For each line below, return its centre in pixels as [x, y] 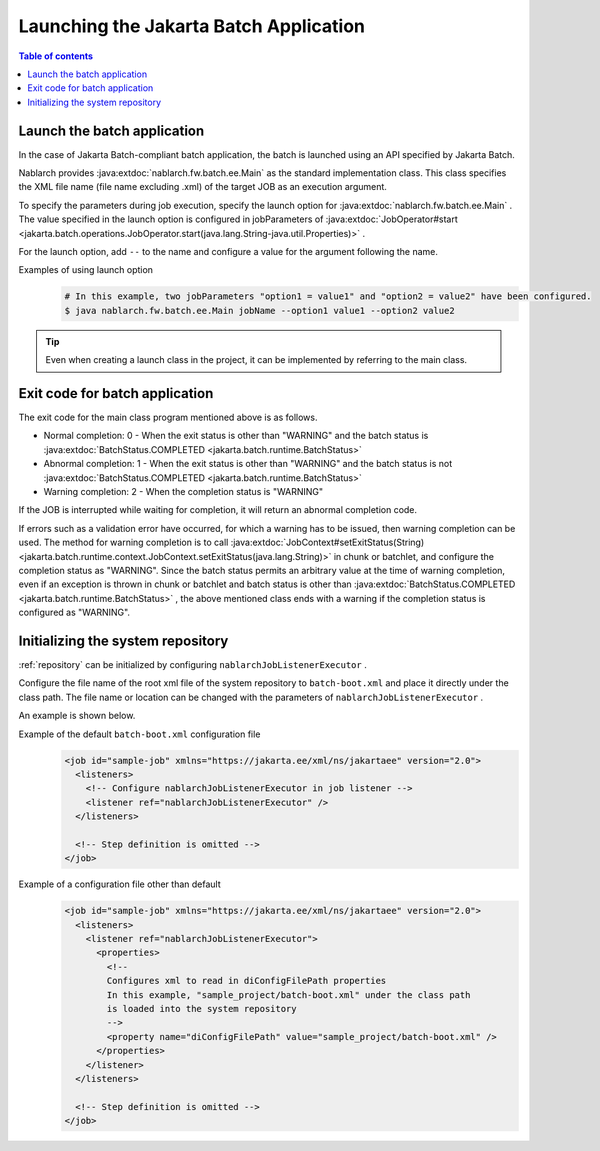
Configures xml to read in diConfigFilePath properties [246, 981]
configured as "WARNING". [74, 612]
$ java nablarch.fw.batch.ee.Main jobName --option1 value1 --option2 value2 [259, 310]
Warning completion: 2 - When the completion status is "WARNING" [183, 491]
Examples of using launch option [86, 270]
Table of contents [56, 56]
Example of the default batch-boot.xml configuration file [139, 734]
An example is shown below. [77, 716]
